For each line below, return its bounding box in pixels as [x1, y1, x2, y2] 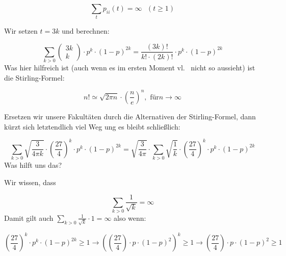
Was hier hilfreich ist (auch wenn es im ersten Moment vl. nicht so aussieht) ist [4, 62, 255, 73]
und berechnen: [62, 25, 110, 36]
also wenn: [114, 212, 146, 223]
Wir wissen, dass [4, 176, 56, 187]
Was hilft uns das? [4, 159, 62, 170]
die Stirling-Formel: [4, 72, 65, 83]
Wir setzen [4, 25, 38, 36]
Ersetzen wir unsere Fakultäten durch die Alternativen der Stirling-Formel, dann [4, 111, 256, 121]
